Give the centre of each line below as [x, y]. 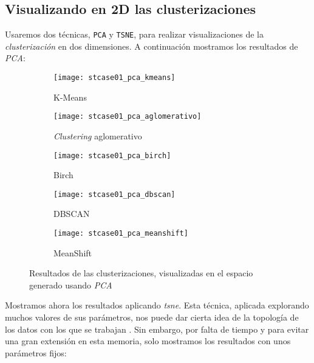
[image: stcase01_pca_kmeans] [114, 78]
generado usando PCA [71, 285]
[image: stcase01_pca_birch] [112, 155]
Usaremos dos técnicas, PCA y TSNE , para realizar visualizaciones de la [134, 34]
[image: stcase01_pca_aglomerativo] [128, 117]
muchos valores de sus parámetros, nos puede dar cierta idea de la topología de [152, 317]
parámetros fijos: [36, 352]
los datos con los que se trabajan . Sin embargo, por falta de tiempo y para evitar [157, 329]
